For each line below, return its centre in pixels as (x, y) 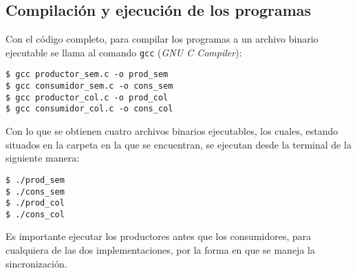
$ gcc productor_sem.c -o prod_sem (87, 75)
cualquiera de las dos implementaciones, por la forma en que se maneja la (160, 250)
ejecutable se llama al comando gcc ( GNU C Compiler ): (124, 52)
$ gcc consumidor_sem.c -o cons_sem (89, 86)
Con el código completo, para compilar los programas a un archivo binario (162, 39)
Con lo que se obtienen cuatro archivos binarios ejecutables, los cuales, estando (172, 131)
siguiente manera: (43, 158)
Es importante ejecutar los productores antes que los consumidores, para (159, 236)
